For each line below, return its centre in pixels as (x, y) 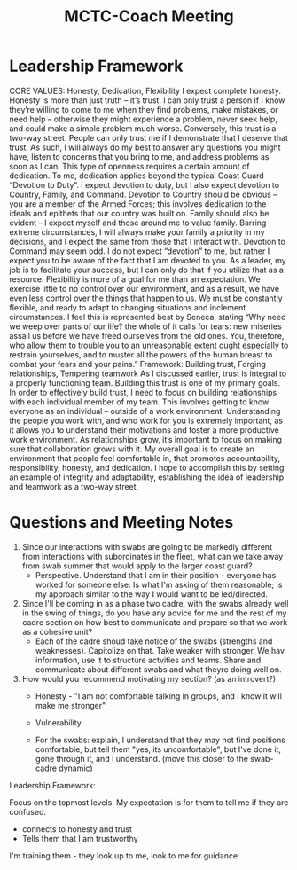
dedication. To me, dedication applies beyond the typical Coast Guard (137, 176)
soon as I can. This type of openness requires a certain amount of (129, 166)
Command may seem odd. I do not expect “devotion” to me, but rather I (140, 251)
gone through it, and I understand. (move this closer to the (141, 758)
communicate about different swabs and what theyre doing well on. (158, 669)
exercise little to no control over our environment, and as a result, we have (145, 288)
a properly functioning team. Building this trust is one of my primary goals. (145, 382)
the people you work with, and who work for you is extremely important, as (146, 420)
